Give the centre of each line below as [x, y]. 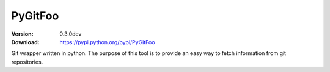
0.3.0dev [71, 34]
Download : [25, 42]
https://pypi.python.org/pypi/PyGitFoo [107, 42]
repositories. [27, 62]
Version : [22, 34]
